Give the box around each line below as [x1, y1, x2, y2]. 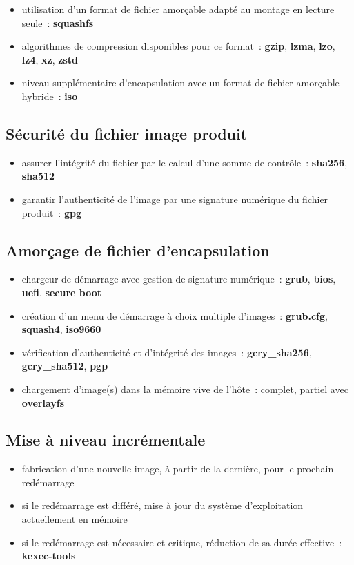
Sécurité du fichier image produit [6, 122, 248, 144]
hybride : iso [21, 88, 78, 103]
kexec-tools [21, 548, 76, 563]
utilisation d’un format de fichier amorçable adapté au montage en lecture [21, 2, 335, 16]
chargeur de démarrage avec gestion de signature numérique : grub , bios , [21, 271, 336, 286]
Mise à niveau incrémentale [6, 429, 206, 450]
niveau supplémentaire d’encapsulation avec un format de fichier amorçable [21, 75, 340, 90]
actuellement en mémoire [21, 512, 128, 526]
